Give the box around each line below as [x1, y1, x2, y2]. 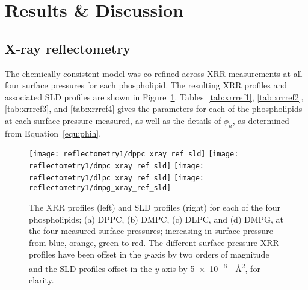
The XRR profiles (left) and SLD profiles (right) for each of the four [29, 200, 281, 213]
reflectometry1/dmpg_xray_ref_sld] [29, 184, 171, 193]
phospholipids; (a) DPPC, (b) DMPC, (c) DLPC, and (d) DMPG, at [29, 212, 284, 225]
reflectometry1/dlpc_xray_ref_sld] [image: [29, 173, 205, 182]
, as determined [232, 114, 289, 126]
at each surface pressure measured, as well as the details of [5, 114, 221, 126]
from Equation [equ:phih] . [5, 126, 102, 139]
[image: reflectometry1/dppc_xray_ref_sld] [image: [29, 150, 239, 159]
